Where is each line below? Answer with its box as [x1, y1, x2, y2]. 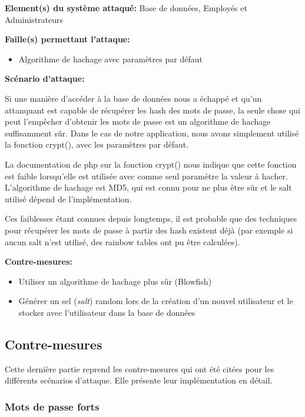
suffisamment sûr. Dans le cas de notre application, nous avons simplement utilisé [5, 126, 299, 139]
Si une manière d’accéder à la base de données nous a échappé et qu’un [5, 92, 262, 104]
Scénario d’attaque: [5, 72, 85, 85]
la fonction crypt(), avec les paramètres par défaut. [5, 138, 189, 151]
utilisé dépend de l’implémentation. [5, 192, 132, 205]
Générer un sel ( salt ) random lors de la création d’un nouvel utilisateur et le [18, 295, 293, 307]
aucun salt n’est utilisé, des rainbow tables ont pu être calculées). [5, 235, 240, 248]
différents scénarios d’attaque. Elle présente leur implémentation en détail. [5, 374, 273, 386]
